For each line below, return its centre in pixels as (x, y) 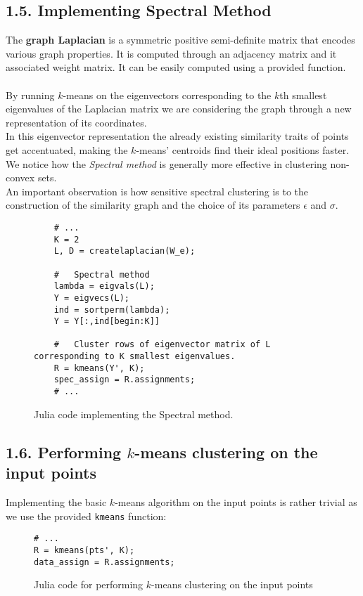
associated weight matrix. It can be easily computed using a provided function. (176, 67)
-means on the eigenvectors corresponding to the (167, 95)
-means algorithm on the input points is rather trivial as (236, 501)
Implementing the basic (56, 501)
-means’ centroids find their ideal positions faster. (243, 149)
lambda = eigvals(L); (104, 286)
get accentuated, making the (67, 149)
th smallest (303, 95)
